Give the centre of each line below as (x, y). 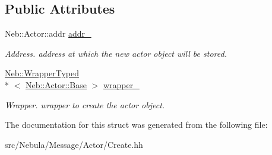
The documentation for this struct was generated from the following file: (136, 125)
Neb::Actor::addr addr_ (48, 33)
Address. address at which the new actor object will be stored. (116, 53)
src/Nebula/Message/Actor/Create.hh (74, 144)
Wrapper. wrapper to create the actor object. (85, 104)
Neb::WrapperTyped (42, 73)
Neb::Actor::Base (56, 84)
